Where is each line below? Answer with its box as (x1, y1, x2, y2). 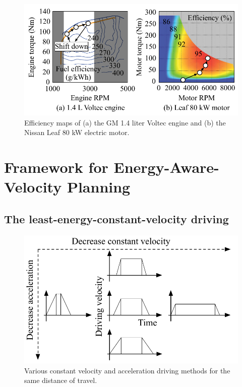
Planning (67, 176, 131, 197)
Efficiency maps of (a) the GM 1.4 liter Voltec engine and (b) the (24, 117, 226, 127)
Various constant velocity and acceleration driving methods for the (24, 365, 230, 375)
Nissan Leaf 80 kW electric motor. (24, 127, 130, 138)
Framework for (4, 157, 108, 177)
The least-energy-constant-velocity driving (4, 211, 229, 226)
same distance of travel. (24, 375, 97, 385)
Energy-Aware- (113, 157, 219, 177)
